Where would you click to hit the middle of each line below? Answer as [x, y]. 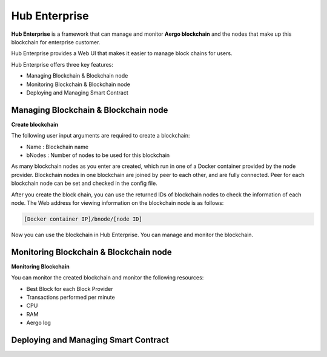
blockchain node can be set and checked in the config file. [84, 183]
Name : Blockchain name [58, 147]
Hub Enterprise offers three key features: [62, 64]
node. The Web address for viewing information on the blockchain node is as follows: [117, 202]
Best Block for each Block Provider [70, 289]
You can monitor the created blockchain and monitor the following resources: [107, 278]
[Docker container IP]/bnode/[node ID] [83, 219]
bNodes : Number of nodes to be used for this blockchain [98, 155]
